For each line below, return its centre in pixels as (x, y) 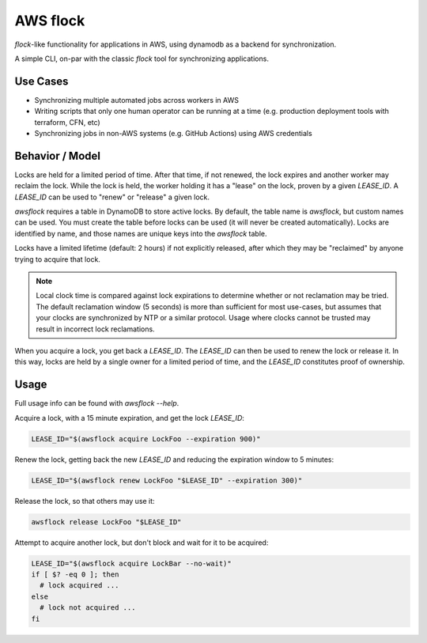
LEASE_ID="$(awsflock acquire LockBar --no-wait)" (132, 563)
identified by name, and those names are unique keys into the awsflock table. (141, 233)
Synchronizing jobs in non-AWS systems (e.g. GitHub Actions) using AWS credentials (173, 134)
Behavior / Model (58, 155)
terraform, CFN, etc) (67, 122)
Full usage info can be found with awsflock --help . (97, 403)
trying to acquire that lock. (57, 259)
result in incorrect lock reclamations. (95, 329)
